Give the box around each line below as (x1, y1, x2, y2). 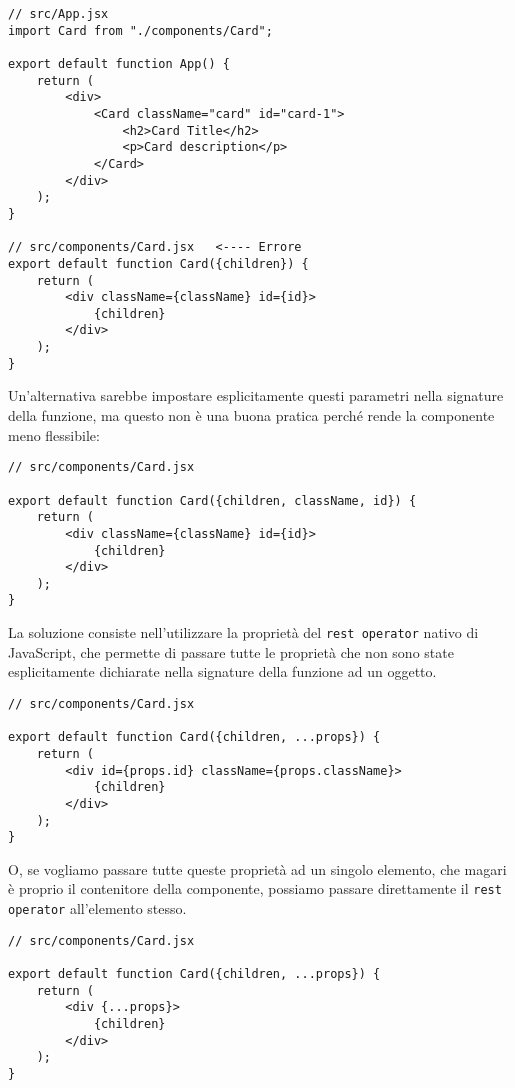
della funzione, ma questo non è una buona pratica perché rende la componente (8, 405, 495, 426)
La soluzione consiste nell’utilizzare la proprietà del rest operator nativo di (8, 622, 479, 643)
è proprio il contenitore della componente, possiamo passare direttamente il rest (8, 878, 502, 899)
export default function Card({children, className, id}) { (8, 493, 417, 508)
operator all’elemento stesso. (8, 898, 187, 919)
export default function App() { (8, 56, 230, 71)
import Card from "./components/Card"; (8, 23, 273, 38)
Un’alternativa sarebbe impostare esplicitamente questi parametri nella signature (8, 385, 504, 406)
